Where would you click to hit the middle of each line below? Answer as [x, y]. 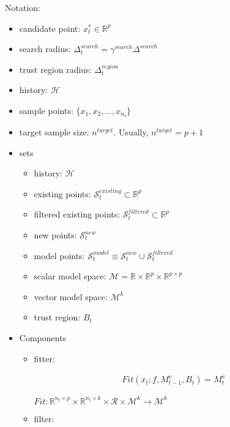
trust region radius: [55, 69]
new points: [55, 235]
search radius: [45, 49]
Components [43, 338]
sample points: [46, 110]
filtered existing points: [77, 214]
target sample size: [54, 132]
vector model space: [71, 296]
